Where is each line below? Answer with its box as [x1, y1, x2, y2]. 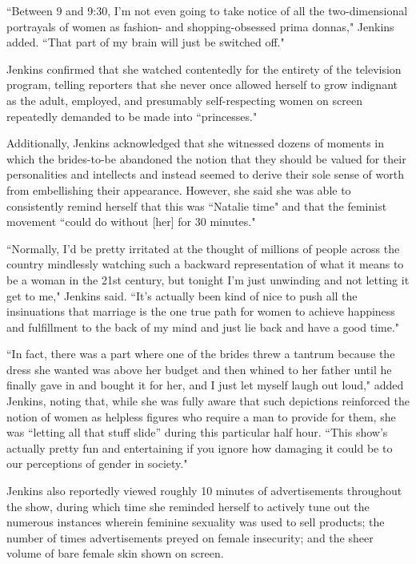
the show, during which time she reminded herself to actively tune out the [6, 498, 370, 514]
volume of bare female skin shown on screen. [6, 545, 224, 562]
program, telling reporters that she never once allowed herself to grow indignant [6, 76, 398, 93]
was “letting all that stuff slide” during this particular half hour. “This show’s [6, 424, 388, 441]
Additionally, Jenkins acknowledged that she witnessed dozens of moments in [6, 135, 384, 151]
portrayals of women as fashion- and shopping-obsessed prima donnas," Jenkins [6, 18, 394, 34]
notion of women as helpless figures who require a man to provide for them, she [6, 408, 396, 425]
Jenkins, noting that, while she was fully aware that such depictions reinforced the [6, 393, 410, 409]
